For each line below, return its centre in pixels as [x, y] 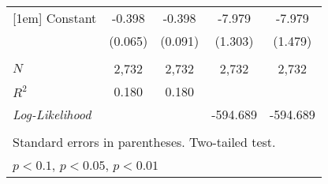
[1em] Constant [55, 18]
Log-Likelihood [52, 114]
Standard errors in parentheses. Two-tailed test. [144, 142]
